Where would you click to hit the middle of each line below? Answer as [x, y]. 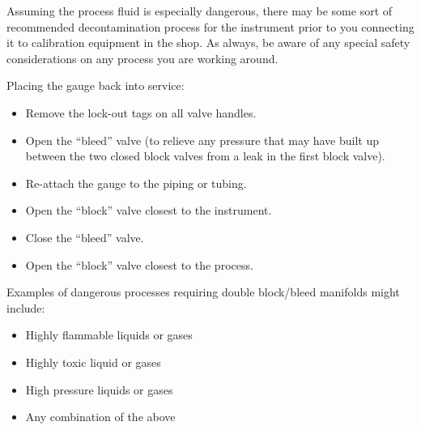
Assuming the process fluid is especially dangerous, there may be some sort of [200, 11]
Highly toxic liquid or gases [93, 362]
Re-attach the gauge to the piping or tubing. [136, 183]
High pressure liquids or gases [99, 389]
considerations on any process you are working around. [142, 58]
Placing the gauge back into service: [96, 85]
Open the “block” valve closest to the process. [139, 264]
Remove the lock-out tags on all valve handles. [141, 112]
